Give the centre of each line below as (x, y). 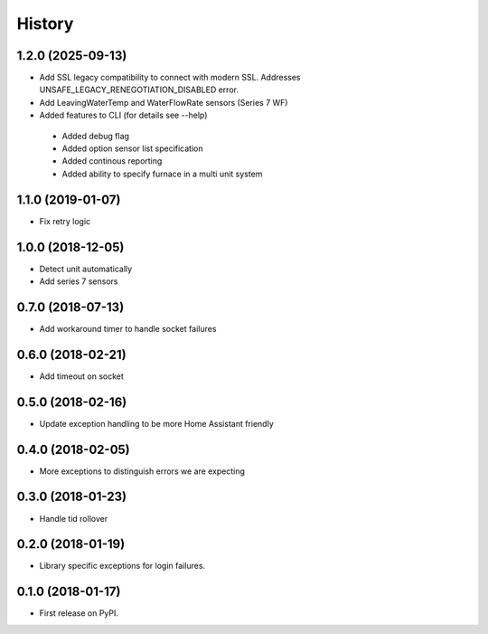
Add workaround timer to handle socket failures (128, 328)
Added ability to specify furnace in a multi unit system (162, 174)
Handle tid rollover (74, 518)
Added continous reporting (112, 161)
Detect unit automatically (86, 269)
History (45, 24)
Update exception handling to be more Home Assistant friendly (157, 423)
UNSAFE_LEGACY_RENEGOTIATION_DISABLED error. (139, 90)
